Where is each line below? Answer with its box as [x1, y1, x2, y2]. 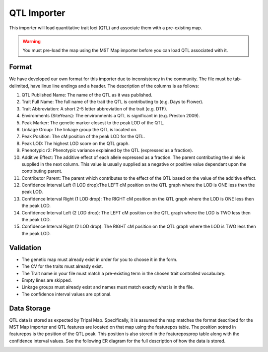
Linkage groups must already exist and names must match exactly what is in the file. [21, 284, 194, 290]
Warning [22, 38, 41, 44]
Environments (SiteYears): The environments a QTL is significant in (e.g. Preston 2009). [21, 113, 201, 119]
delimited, [9, 83, 30, 89]
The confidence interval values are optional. [21, 291, 112, 297]
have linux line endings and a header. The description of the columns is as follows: [30, 83, 200, 89]
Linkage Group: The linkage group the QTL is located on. [21, 126, 137, 132]
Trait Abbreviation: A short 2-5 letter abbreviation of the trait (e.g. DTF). [21, 105, 168, 111]
